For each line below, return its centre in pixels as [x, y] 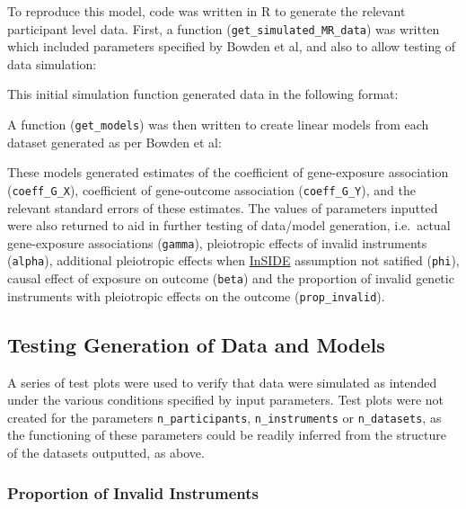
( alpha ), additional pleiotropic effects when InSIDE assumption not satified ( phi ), [233, 260]
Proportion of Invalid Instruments [133, 492]
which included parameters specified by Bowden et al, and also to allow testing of [232, 46]
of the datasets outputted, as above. [106, 452]
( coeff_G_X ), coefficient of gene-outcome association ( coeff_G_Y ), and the [211, 189]
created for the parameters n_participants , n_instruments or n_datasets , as [224, 417]
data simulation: [52, 63]
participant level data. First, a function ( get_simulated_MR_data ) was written [224, 28]
